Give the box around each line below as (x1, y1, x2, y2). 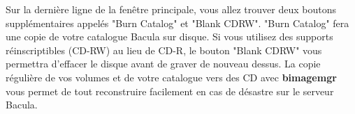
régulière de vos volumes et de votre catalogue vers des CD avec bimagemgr (6, 70, 337, 84)
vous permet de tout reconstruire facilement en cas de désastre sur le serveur (6, 83, 334, 98)
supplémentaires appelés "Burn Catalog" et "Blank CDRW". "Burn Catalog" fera (6, 15, 349, 30)
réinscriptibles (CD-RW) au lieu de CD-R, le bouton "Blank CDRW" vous (6, 42, 322, 57)
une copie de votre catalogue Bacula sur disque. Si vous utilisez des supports (6, 29, 333, 44)
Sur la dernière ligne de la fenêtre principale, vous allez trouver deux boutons (6, 2, 336, 16)
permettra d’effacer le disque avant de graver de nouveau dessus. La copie (6, 56, 321, 71)
